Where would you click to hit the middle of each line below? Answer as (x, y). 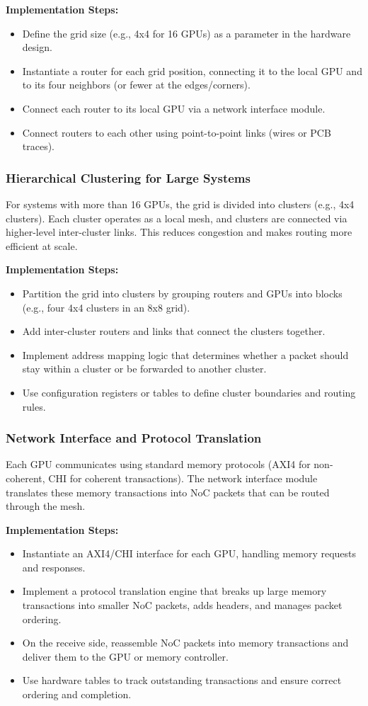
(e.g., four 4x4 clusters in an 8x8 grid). (106, 307)
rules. (34, 406)
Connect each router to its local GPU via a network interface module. (174, 108)
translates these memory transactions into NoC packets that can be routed (168, 492)
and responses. (54, 567)
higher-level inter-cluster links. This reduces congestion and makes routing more (179, 232)
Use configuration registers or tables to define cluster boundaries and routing (189, 392)
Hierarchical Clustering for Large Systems (128, 177)
